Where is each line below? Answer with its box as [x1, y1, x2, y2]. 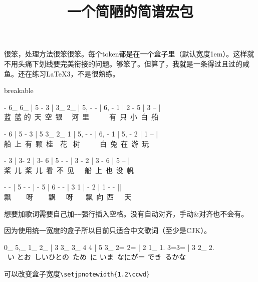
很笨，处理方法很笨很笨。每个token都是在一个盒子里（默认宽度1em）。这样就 [4, 48, 254, 59]
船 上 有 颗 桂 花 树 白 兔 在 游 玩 [4, 138, 149, 148]
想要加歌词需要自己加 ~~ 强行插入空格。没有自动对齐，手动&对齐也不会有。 [4, 208, 248, 218]
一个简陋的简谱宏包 [67, 1, 193, 21]
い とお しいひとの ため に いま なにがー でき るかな [7, 251, 186, 262]
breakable [4, 85, 34, 95]
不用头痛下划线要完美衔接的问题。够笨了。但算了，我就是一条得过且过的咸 [4, 58, 249, 68]
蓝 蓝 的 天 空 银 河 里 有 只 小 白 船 [4, 111, 158, 122]
